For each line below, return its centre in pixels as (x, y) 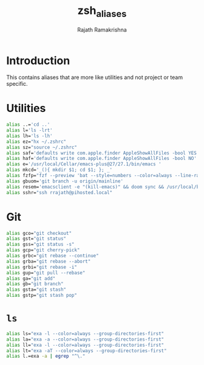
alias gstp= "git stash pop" (42, 296)
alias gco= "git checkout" (39, 233)
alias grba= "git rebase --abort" (49, 261)
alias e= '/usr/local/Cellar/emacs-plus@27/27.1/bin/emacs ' (84, 164)
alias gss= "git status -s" (40, 245)
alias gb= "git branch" (35, 284)
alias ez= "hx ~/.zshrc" (36, 141)
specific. (17, 84)
